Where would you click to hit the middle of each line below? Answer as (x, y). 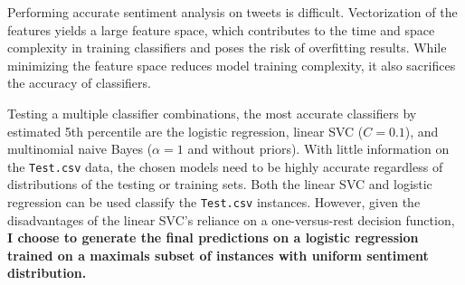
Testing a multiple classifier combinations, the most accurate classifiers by (212, 113)
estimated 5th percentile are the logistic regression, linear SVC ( (185, 131)
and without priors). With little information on (318, 149)
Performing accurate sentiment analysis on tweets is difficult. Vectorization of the (232, 12)
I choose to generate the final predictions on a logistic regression (213, 237)
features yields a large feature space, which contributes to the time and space (221, 29)
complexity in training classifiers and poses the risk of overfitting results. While (227, 47)
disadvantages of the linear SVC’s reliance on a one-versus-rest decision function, (231, 219)
